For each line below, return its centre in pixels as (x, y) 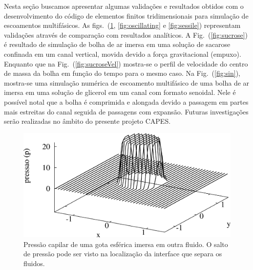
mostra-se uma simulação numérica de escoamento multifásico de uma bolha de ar (127, 82)
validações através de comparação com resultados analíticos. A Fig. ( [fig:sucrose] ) (126, 34)
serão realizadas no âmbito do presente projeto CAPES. (87, 121)
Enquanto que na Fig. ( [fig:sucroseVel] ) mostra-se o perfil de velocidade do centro (126, 63)
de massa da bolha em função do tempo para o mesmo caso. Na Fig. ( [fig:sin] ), (122, 73)
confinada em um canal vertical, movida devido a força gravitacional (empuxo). (123, 54)
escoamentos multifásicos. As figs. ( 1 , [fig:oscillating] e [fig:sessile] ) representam (122, 25)
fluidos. (34, 263)
